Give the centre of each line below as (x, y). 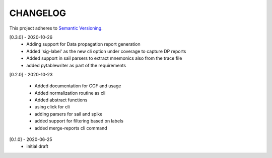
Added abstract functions (61, 100)
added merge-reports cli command (71, 128)
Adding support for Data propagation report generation (83, 44)
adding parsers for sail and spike (69, 114)
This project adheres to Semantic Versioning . (56, 28)
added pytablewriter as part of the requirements (76, 65)
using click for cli (52, 107)
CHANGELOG (38, 13)
